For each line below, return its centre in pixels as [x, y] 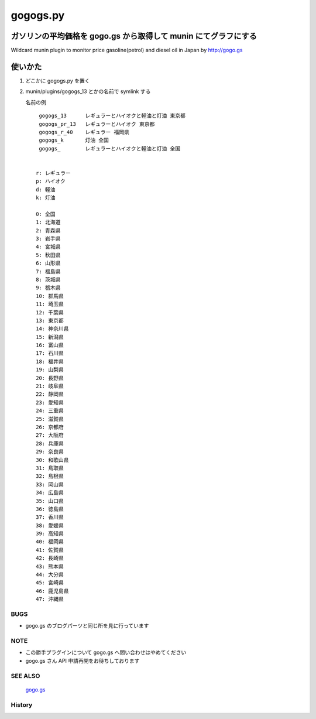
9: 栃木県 [48, 288]
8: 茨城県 [48, 279]
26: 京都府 [50, 427]
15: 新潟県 [50, 337]
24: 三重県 [50, 411]
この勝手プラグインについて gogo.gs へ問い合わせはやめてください [106, 652]
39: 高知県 [50, 534]
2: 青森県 [48, 230]
